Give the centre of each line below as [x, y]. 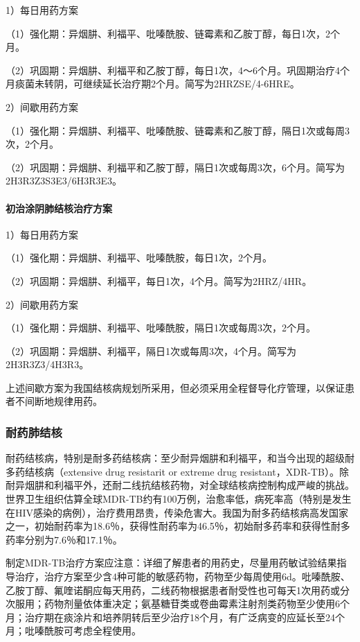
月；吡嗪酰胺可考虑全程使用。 [73, 631]
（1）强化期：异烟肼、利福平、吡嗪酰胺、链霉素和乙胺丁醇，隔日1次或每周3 [178, 130]
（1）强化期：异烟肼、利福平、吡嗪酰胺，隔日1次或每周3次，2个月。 [161, 328]
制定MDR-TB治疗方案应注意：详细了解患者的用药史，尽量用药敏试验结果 [171, 563]
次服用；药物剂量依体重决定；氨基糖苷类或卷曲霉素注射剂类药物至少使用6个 [178, 604]
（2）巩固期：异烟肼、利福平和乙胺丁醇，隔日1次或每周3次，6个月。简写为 [175, 167]
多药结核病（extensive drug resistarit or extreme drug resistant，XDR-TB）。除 [177, 471]
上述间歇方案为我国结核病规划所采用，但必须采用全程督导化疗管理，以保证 [175, 387]
